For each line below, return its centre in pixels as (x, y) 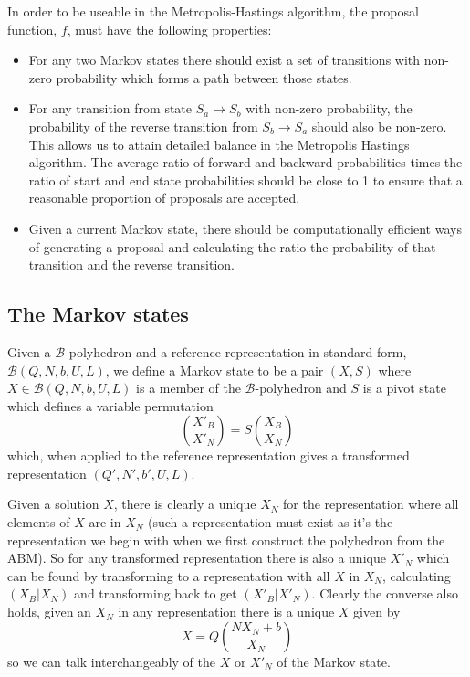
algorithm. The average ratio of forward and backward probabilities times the (245, 162)
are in (105, 522)
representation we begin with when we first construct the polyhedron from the (226, 539)
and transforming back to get (156, 593)
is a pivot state (404, 388)
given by (377, 612)
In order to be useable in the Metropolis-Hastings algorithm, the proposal (213, 11)
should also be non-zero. (379, 126)
